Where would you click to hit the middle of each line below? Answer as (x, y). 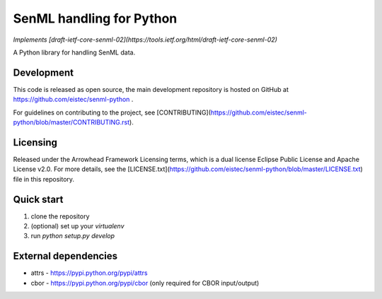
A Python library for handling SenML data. (74, 52)
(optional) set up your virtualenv (77, 226)
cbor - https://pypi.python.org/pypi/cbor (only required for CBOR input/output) (145, 283)
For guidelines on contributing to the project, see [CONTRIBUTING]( (112, 112)
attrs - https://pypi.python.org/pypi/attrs (89, 273)
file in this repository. (44, 179)
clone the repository (60, 216)
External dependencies (65, 256)
